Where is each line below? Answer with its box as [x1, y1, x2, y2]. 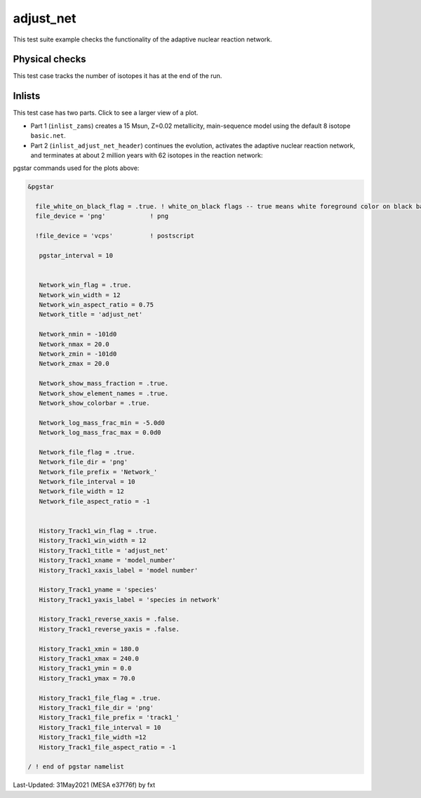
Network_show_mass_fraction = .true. [39, 379, 168, 388]
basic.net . [30, 131, 66, 140]
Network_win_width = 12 [39, 291, 121, 299]
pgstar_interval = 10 [39, 251, 114, 260]
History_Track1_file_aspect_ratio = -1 [39, 743, 176, 751]
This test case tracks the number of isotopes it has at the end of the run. [13, 72, 222, 80]
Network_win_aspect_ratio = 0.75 [39, 301, 154, 308]
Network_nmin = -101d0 [39, 330, 117, 339]
